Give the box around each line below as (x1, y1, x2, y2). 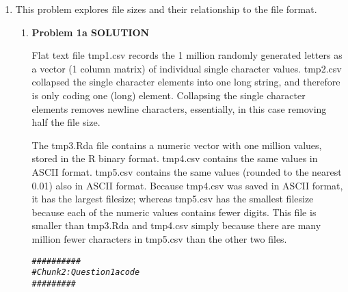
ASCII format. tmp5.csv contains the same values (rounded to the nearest (31, 164, 342, 178)
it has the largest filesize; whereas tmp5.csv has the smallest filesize (31, 191, 314, 206)
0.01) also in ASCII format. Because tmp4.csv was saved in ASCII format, (31, 178, 343, 192)
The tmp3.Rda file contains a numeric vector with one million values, (31, 137, 322, 152)
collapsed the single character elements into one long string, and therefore (31, 75, 340, 89)
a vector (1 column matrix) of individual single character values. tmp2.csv (31, 61, 342, 75)
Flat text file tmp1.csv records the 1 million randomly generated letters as (31, 48, 343, 62)
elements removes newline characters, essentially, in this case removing (31, 101, 327, 116)
